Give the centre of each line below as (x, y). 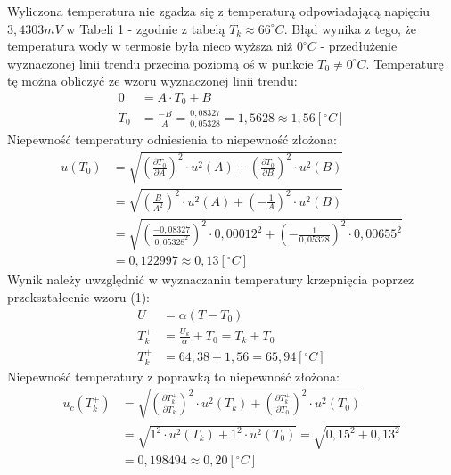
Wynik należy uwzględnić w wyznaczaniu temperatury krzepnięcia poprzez (211, 279)
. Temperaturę (405, 63)
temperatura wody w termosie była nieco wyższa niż (150, 46)
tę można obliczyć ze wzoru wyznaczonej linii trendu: (152, 81)
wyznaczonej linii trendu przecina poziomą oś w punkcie (160, 63)
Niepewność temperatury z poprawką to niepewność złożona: (173, 376)
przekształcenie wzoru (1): (79, 297)
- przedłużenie (359, 46)
